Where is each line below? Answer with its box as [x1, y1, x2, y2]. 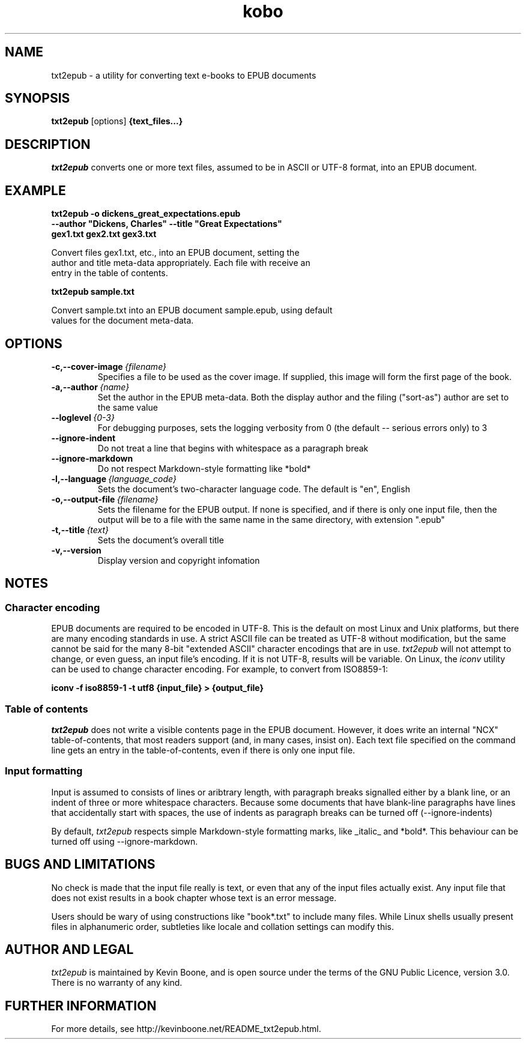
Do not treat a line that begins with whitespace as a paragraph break [97, 442, 369, 453]
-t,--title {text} [51, 524, 109, 535]
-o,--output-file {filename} [51, 493, 159, 504]
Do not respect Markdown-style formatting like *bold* [97, 463, 311, 474]
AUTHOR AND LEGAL [5, 941, 134, 957]
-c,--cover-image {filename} [51, 361, 167, 372]
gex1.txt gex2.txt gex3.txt [51, 229, 157, 240]
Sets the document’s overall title [97, 534, 224, 545]
